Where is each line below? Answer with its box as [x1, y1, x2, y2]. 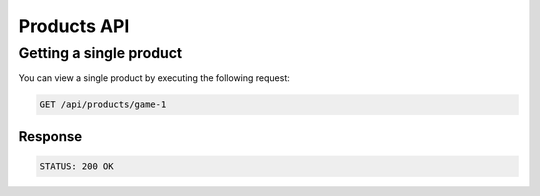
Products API [18, 15, 130, 37]
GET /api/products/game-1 [39, 99, 167, 110]
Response [18, 128, 83, 145]
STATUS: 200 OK [39, 160, 114, 172]
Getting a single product [18, 44, 183, 62]
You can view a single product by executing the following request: [18, 72, 290, 84]
